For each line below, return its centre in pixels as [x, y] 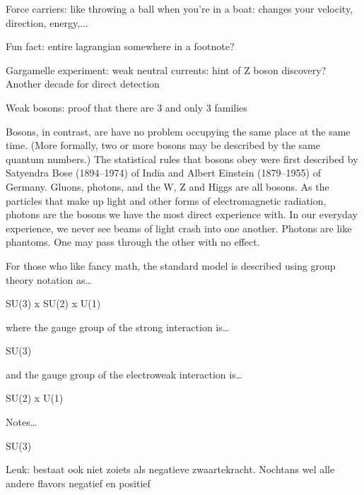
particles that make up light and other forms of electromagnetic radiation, [166, 200]
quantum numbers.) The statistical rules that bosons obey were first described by [182, 159]
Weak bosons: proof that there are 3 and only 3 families [127, 107]
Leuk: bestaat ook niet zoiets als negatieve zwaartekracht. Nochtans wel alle [170, 469]
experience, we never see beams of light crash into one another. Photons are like [179, 228]
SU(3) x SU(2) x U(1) [53, 303]
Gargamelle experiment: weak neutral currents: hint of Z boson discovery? [166, 70]
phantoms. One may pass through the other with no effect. [133, 242]
